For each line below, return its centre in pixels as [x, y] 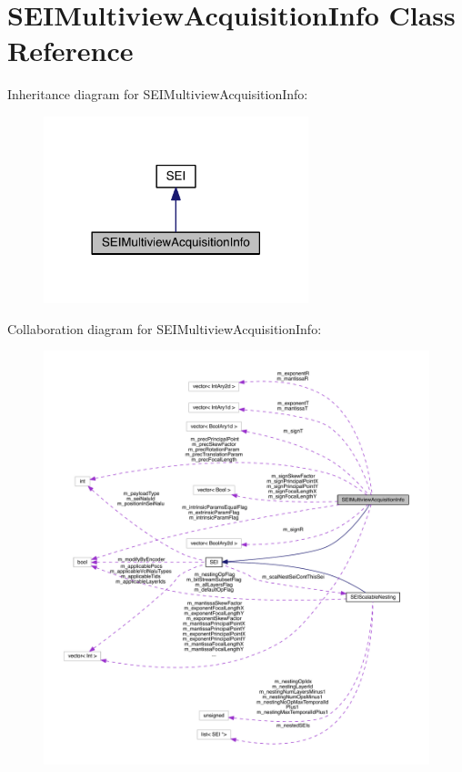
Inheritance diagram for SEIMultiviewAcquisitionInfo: [158, 94]
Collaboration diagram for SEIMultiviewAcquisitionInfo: [165, 328]
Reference [70, 51]
